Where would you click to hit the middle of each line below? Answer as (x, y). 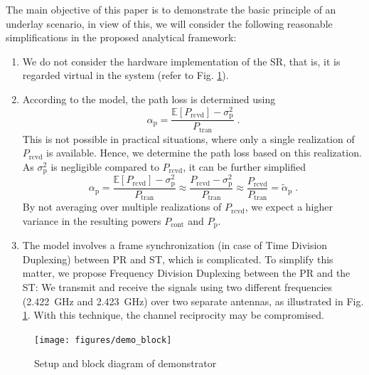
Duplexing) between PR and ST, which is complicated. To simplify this (178, 259)
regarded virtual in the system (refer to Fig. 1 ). (125, 75)
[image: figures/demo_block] (103, 340)
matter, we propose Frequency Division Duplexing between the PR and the (186, 273)
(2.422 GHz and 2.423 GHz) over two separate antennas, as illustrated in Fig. (193, 301)
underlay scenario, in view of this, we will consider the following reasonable (169, 23)
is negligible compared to (105, 166)
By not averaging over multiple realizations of (122, 207)
